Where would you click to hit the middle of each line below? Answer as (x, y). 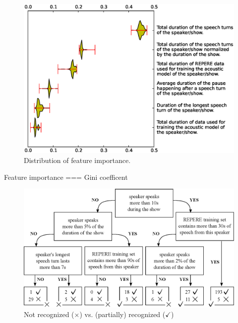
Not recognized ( (49, 314)
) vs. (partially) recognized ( (122, 314)
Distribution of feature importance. (77, 160)
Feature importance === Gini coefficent (66, 177)
